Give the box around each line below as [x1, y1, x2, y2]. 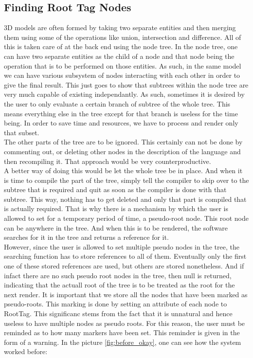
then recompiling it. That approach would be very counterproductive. [4, 156, 211, 166]
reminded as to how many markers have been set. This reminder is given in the [4, 327, 240, 338]
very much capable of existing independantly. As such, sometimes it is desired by [4, 89, 245, 99]
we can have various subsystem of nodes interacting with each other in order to [4, 70, 240, 80]
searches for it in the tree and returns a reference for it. [4, 232, 169, 242]
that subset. [4, 127, 39, 137]
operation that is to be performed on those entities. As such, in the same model [4, 60, 241, 71]
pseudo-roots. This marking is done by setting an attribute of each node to [4, 299, 227, 309]
